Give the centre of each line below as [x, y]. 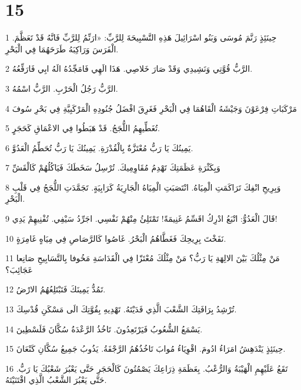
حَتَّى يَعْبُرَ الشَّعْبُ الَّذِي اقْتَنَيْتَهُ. [56, 380]
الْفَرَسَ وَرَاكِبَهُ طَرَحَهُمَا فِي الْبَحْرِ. [62, 49]
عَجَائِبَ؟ [19, 269]
